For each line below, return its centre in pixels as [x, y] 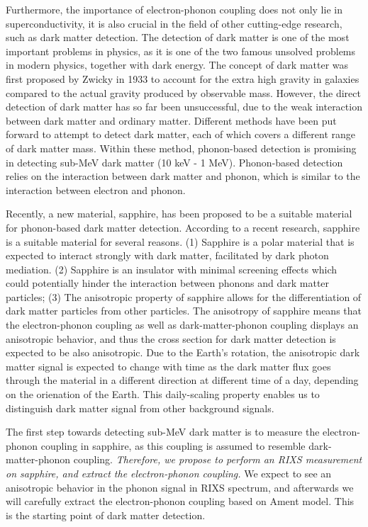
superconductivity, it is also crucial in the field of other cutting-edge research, [174, 23]
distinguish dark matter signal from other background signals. [140, 408]
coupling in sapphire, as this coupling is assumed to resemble [173, 445]
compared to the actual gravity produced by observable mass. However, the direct [183, 92]
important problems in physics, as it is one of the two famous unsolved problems [181, 51]
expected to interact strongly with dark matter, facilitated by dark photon [167, 255]
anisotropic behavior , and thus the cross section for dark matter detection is [171, 338]
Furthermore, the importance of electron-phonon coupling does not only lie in [174, 9]
